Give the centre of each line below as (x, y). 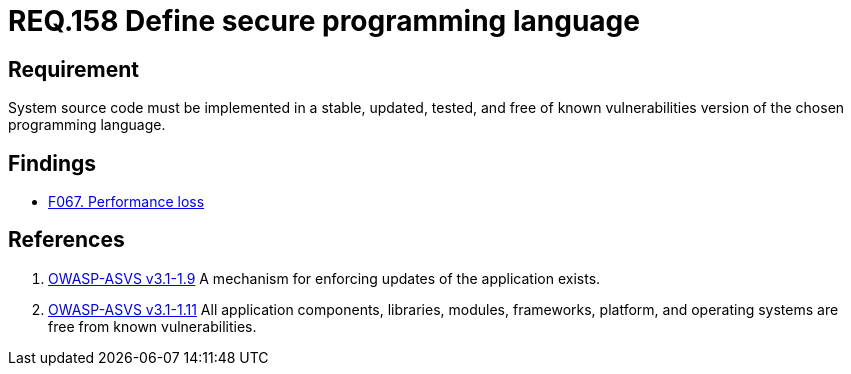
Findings (52, 163)
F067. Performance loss (126, 202)
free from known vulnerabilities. (152, 326)
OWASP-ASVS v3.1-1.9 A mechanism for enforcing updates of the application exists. (324, 278)
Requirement (74, 69)
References (66, 240)
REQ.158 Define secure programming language (324, 21)
